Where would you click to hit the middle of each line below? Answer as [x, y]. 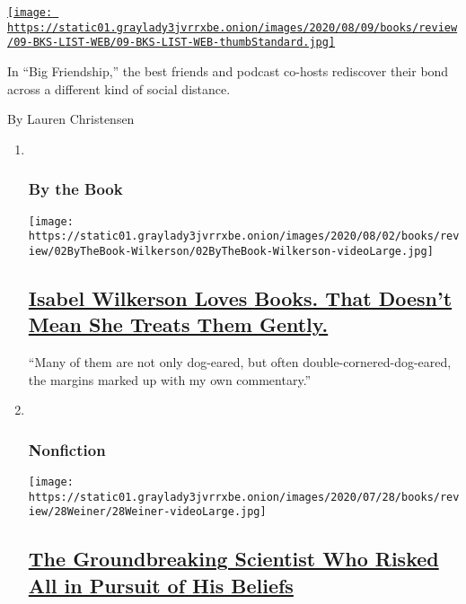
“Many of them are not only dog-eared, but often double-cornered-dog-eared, [240, 362]
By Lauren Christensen [71, 119]
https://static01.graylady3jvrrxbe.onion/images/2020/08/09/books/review [233, 27]
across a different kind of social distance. [119, 88]
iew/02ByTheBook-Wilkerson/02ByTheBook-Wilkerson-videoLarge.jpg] [231, 251]
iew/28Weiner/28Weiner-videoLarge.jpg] [147, 512]
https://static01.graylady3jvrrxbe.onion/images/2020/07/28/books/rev [244, 497]
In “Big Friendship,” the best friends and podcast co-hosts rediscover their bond [228, 70]
